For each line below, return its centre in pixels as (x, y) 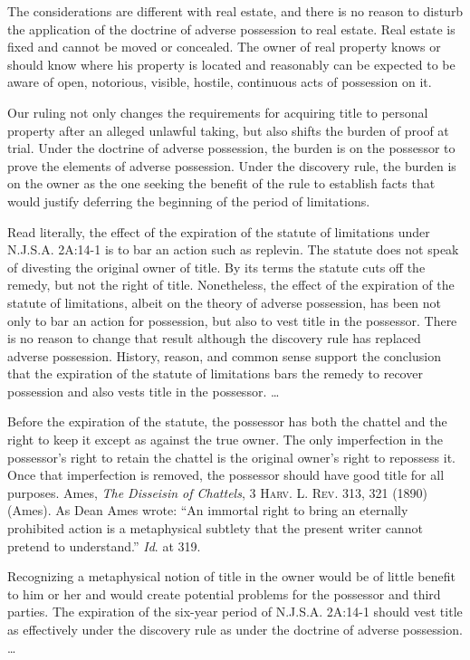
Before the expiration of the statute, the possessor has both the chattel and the (227, 421)
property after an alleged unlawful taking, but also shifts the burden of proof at (228, 130)
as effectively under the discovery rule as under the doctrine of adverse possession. (235, 629)
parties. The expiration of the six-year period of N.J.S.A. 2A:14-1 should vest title (235, 612)
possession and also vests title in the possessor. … (144, 391)
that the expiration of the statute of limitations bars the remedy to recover (215, 373)
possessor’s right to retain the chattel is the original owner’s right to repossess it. (231, 457)
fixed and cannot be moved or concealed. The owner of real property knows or (224, 47)
